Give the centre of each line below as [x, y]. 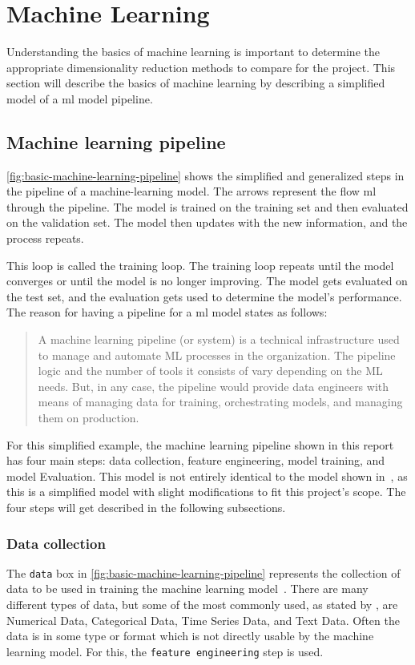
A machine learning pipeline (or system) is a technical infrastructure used [219, 339]
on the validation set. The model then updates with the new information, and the [207, 222]
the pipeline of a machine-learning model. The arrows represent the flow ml [191, 191]
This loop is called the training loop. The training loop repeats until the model [200, 265]
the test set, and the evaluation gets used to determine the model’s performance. [204, 296]
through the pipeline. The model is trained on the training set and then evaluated [207, 206]
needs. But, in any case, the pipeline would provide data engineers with [214, 386]
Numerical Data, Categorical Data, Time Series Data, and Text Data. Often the [203, 620]
